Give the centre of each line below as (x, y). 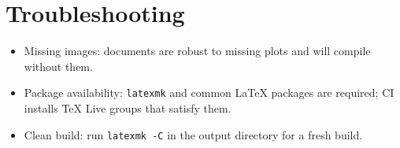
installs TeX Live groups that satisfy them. (128, 107)
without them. (58, 66)
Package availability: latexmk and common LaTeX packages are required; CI (209, 92)
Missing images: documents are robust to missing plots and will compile (197, 51)
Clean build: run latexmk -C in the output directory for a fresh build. (193, 134)
